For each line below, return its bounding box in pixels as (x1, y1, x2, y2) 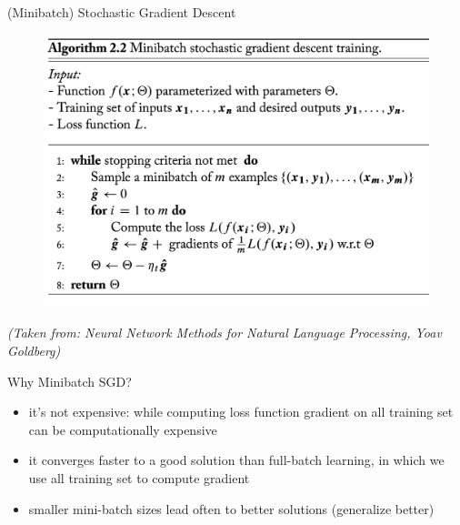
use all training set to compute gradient (28, 468, 250, 487)
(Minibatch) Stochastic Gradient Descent (7, 3, 236, 21)
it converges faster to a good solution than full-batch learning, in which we (28, 450, 445, 469)
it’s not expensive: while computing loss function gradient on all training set (28, 402, 454, 421)
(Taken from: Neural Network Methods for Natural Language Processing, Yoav (7, 323, 442, 342)
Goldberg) (7, 340, 61, 359)
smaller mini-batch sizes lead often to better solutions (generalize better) (28, 499, 435, 518)
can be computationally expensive (28, 419, 217, 439)
